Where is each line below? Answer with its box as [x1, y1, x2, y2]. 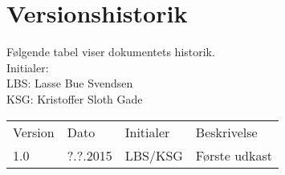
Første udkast [195, 145, 272, 165]
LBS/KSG [124, 145, 183, 165]
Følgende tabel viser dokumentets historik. [6, 43, 215, 60]
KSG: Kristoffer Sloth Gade [6, 90, 143, 107]
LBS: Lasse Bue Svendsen [6, 75, 133, 92]
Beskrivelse [195, 122, 258, 141]
